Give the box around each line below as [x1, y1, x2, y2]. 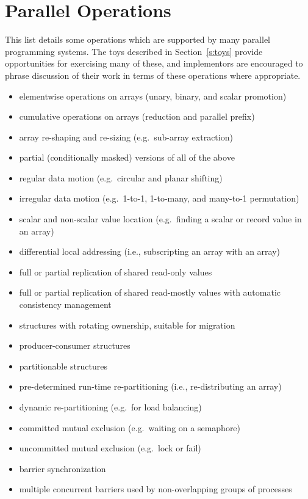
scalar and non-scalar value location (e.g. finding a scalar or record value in [19, 213, 302, 225]
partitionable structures [19, 359, 107, 372]
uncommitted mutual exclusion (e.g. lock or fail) [19, 442, 201, 454]
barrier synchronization [19, 462, 106, 475]
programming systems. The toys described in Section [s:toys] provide [5, 45, 263, 57]
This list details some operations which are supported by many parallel [5, 33, 271, 46]
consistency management [19, 298, 112, 311]
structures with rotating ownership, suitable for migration [19, 318, 235, 331]
